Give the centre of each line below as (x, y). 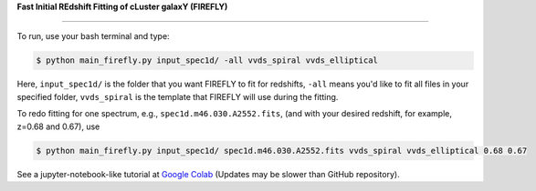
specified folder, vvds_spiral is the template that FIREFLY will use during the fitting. (178, 96)
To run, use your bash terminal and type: (93, 36)
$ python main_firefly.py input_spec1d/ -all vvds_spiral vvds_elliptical (207, 60)
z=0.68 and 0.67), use (58, 126)
